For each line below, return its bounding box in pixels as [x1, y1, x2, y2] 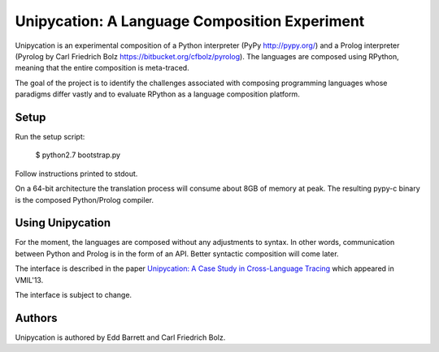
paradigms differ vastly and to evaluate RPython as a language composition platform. [15, 89, 300, 99]
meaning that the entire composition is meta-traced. [15, 63, 190, 73]
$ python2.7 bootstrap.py [35, 150, 121, 160]
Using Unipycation [15, 216, 111, 230]
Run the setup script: [15, 132, 85, 142]
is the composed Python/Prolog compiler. [15, 195, 154, 204]
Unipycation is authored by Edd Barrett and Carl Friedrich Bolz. [15, 333, 226, 342]
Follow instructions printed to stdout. [15, 169, 138, 178]
